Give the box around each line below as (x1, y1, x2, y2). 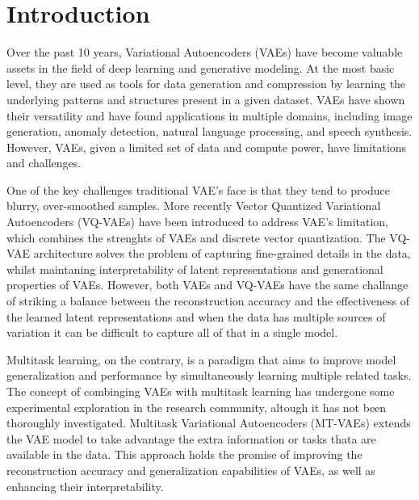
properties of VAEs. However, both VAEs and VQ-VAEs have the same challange (6, 276, 409, 293)
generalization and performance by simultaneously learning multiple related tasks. (6, 367, 412, 384)
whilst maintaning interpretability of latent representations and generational (6, 260, 383, 277)
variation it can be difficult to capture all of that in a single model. (6, 324, 338, 341)
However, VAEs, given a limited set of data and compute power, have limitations (6, 138, 407, 155)
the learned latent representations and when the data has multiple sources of (6, 308, 386, 325)
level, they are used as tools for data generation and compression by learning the (6, 75, 406, 92)
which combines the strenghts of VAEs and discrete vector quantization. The (6, 229, 386, 246)
